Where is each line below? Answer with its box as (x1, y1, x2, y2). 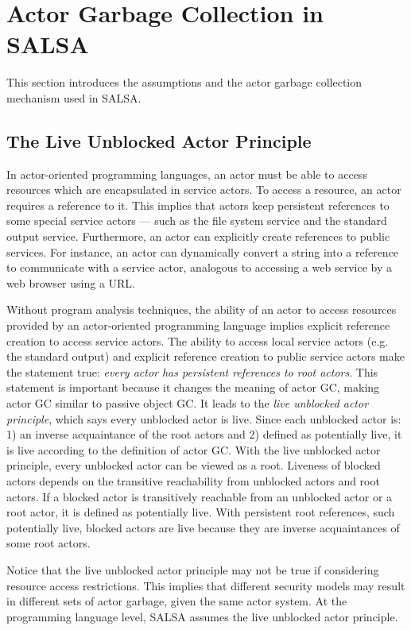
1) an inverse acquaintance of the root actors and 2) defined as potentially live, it (6, 426, 402, 443)
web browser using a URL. (6, 274, 135, 291)
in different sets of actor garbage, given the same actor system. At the (6, 593, 347, 609)
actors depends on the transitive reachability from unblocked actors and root (6, 472, 380, 489)
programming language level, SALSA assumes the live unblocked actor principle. (6, 608, 398, 624)
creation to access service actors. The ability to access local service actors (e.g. (6, 332, 389, 349)
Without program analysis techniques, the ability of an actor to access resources (6, 301, 397, 318)
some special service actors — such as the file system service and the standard (6, 212, 387, 229)
